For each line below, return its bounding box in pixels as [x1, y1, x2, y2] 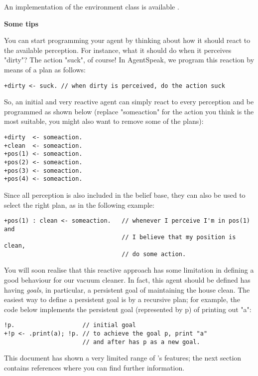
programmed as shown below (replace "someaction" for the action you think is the [4, 106, 254, 116]
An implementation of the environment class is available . [4, 1, 179, 11]
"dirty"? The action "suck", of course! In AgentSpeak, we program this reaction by [4, 54, 255, 65]
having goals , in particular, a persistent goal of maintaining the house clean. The [4, 284, 250, 295]
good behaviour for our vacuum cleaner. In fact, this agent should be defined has [4, 275, 251, 285]
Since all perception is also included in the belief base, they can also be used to [4, 189, 246, 200]
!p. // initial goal [4, 322, 136, 329]
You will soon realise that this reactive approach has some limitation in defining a [4, 265, 254, 275]
